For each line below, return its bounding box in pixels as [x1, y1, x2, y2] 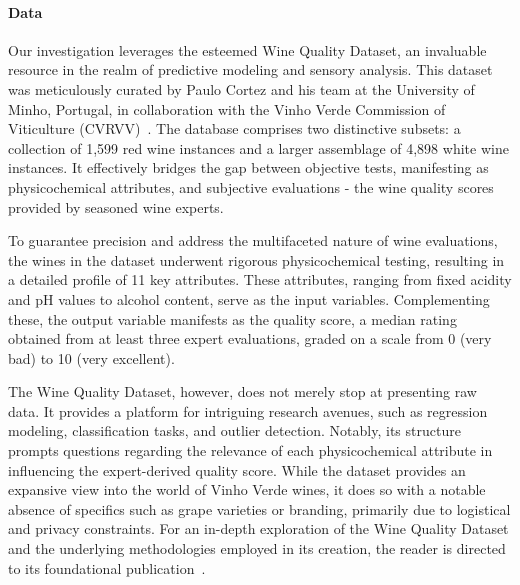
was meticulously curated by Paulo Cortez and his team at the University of [8, 78, 475, 99]
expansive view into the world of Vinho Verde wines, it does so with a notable [8, 479, 486, 500]
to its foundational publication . [8, 557, 206, 578]
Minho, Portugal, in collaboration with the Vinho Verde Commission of [8, 98, 446, 119]
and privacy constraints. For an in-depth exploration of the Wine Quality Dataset [8, 518, 509, 539]
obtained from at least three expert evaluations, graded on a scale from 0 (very [8, 328, 492, 349]
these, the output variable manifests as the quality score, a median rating [8, 308, 457, 329]
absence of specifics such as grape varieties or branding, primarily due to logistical [8, 498, 511, 519]
